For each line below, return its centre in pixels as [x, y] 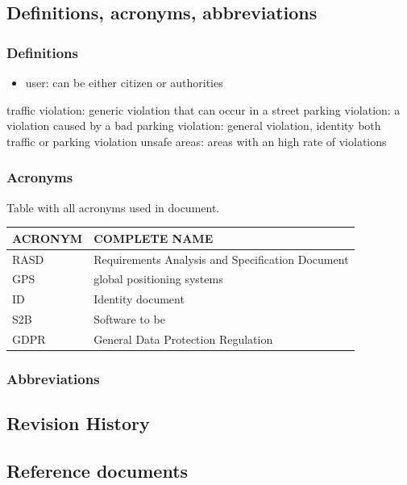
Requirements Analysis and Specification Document [221, 259]
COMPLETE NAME [154, 238]
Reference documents [98, 471]
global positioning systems [158, 279]
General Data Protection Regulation [183, 339]
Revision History [78, 423]
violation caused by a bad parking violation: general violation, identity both [194, 125]
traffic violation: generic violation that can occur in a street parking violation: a [203, 109]
